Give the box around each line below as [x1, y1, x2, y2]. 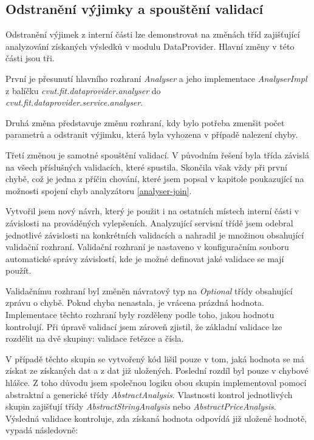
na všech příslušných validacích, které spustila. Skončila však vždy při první [5, 160, 287, 173]
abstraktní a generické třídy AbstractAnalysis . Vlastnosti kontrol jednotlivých [5, 388, 293, 401]
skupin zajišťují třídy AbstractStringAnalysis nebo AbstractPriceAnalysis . [5, 400, 276, 413]
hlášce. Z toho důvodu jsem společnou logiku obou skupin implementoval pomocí [5, 376, 307, 389]
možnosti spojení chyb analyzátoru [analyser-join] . [5, 184, 192, 197]
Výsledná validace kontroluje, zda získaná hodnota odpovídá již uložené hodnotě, [5, 411, 307, 424]
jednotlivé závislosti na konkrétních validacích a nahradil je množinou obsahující [5, 228, 304, 241]
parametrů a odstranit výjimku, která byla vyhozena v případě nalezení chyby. [5, 128, 298, 141]
